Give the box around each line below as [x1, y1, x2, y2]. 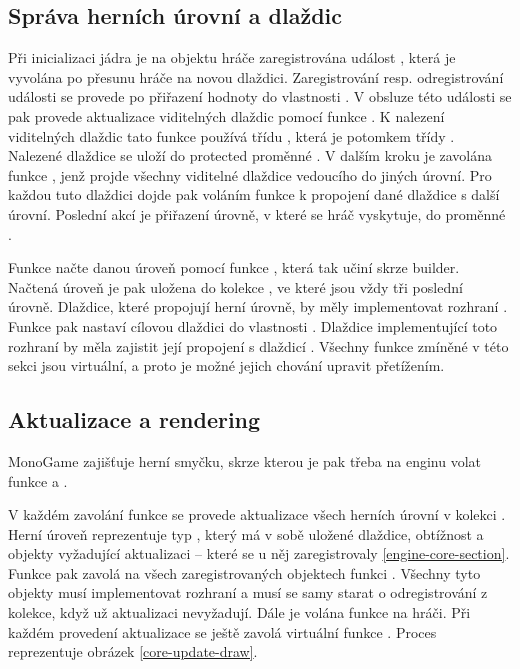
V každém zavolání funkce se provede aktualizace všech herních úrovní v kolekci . [8, 504, 506, 525]
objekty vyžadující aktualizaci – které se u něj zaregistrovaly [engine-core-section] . [8, 543, 510, 564]
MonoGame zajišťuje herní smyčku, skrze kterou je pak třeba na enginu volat [8, 450, 481, 471]
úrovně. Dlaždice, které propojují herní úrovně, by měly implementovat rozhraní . [8, 296, 508, 317]
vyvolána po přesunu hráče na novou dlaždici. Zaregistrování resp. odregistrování [8, 66, 504, 87]
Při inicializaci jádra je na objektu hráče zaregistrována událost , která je [8, 47, 456, 68]
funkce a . [8, 470, 68, 491]
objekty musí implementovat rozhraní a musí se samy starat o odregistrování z [8, 582, 488, 603]
